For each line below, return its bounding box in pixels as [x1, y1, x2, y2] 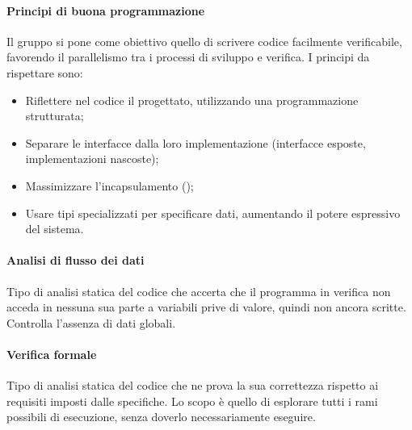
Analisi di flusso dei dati [6, 252, 145, 269]
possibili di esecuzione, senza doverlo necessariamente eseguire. [6, 408, 316, 425]
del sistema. [25, 220, 84, 237]
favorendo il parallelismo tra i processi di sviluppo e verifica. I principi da [6, 48, 370, 65]
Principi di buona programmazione [6, 2, 205, 19]
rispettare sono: [6, 64, 83, 81]
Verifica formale [6, 345, 97, 362]
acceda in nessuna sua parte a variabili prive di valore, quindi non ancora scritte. [6, 298, 406, 315]
